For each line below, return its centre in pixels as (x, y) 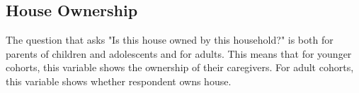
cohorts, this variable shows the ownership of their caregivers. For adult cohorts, (180, 67)
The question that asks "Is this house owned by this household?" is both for (170, 40)
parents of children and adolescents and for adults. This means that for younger (179, 53)
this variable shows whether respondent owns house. (119, 81)
